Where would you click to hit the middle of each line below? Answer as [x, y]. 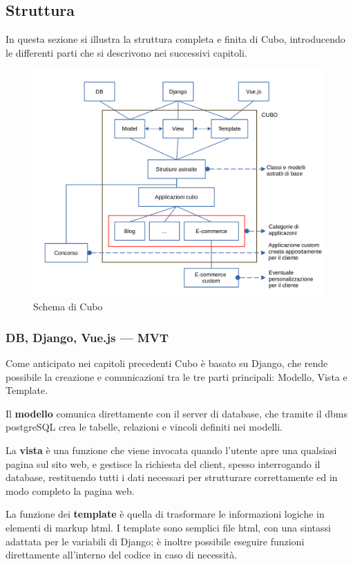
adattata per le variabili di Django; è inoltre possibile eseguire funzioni [155, 541]
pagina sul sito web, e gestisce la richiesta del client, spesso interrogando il [163, 463]
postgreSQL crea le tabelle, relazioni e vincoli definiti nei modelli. [144, 427]
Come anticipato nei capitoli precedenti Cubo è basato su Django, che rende [167, 363]
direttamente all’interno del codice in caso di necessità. [122, 555]
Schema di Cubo [68, 307]
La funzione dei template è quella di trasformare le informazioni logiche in [165, 514]
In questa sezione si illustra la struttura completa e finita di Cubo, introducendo [175, 39]
